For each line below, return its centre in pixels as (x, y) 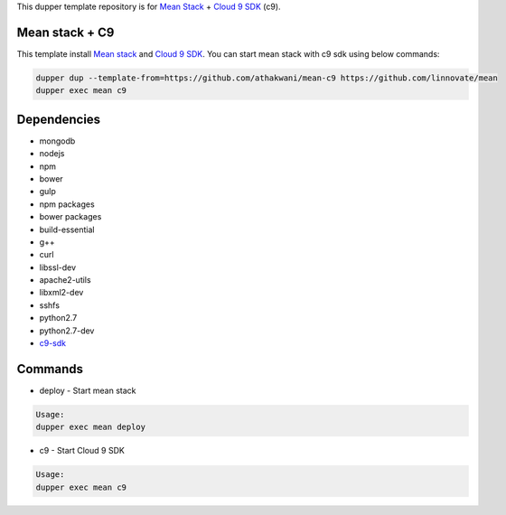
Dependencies (59, 119)
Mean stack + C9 (66, 32)
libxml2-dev (61, 293)
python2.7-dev (67, 331)
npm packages (67, 204)
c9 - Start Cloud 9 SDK (82, 451)
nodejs (52, 154)
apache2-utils (65, 280)
